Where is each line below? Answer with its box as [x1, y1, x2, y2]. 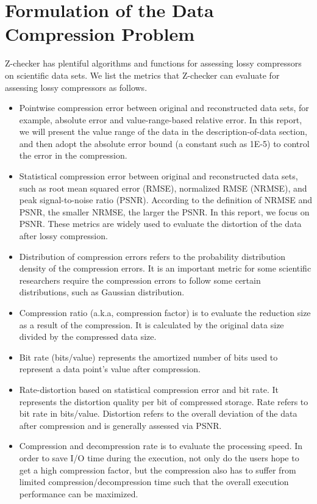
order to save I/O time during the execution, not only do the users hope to [19, 451, 299, 464]
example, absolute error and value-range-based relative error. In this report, [19, 113, 302, 126]
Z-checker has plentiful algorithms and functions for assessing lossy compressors [5, 57, 302, 70]
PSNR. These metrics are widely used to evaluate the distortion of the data [19, 217, 302, 230]
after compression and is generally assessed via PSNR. [19, 419, 222, 431]
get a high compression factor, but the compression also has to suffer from [19, 463, 296, 476]
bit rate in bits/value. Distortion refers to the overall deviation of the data [19, 407, 297, 420]
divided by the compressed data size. [19, 330, 157, 343]
